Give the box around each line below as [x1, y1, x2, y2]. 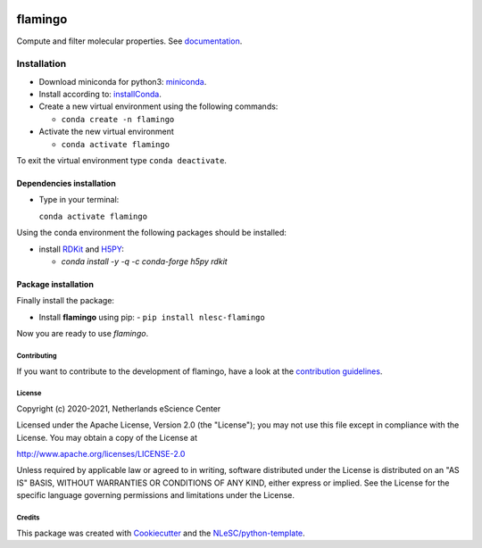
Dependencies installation [16, 179, 116, 188]
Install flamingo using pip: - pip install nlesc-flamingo [38, 311, 265, 322]
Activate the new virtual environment [38, 126, 174, 137]
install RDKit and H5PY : [38, 244, 124, 254]
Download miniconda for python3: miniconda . [38, 76, 207, 87]
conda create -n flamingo [61, 114, 175, 124]
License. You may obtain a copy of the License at [16, 432, 198, 443]
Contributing [16, 351, 57, 361]
